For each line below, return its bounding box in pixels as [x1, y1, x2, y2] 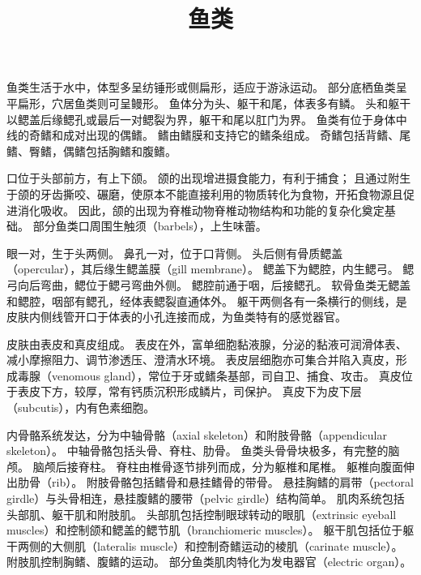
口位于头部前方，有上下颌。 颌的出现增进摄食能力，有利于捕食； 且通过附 [6, 169, 400, 187]
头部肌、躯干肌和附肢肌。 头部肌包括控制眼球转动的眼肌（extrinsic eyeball [6, 505, 397, 522]
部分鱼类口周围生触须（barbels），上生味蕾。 [32, 217, 267, 234]
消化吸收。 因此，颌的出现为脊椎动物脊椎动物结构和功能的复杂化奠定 [17, 201, 385, 218]
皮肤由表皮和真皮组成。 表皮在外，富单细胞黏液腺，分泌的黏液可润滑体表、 [6, 335, 407, 352]
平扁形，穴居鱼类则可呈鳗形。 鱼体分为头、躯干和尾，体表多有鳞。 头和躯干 [6, 94, 411, 111]
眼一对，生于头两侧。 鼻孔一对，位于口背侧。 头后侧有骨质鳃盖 [6, 244, 343, 261]
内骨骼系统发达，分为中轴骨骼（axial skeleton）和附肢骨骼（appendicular [6, 426, 387, 443]
